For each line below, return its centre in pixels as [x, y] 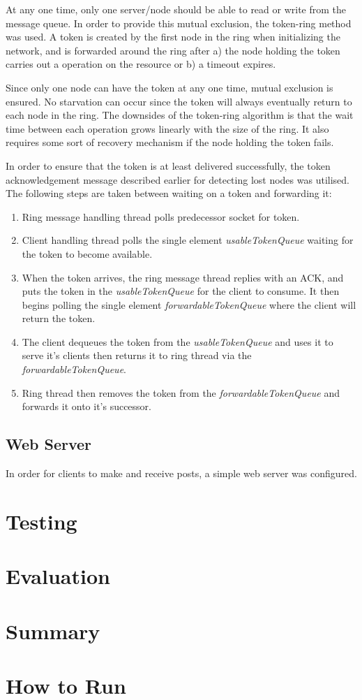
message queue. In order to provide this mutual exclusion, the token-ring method [179, 23]
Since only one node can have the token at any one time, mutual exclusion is [169, 87]
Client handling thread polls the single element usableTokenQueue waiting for [188, 240]
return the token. [59, 318]
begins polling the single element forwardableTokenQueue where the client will [189, 304]
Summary [53, 630]
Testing [42, 521]
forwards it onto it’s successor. [87, 406]
